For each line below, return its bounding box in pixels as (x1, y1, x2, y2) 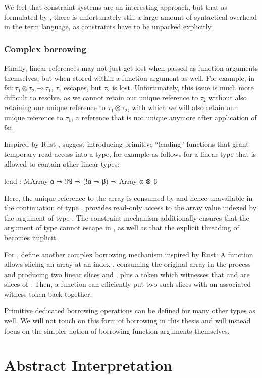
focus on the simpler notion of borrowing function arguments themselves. (4, 325, 230, 336)
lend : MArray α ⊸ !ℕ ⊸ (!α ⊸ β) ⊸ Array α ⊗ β (4, 175, 158, 186)
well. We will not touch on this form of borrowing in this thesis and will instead (4, 315, 251, 326)
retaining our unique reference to (4, 102, 106, 113)
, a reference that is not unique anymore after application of (71, 112, 257, 122)
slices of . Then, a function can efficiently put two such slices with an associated (4, 279, 251, 289)
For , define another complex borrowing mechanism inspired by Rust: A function (4, 249, 253, 259)
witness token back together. (4, 288, 92, 299)
